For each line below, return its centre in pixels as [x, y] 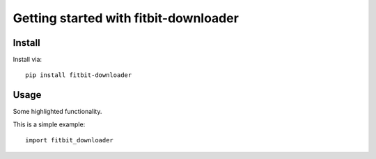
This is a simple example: [49, 124]
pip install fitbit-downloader [79, 75]
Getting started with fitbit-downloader [126, 18]
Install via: [27, 60]
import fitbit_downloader [70, 140]
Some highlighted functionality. [57, 112]
